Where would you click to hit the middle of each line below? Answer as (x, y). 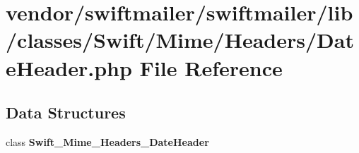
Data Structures (66, 112)
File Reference (211, 67)
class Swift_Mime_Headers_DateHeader (107, 141)
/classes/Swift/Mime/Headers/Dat (180, 40)
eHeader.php (69, 67)
